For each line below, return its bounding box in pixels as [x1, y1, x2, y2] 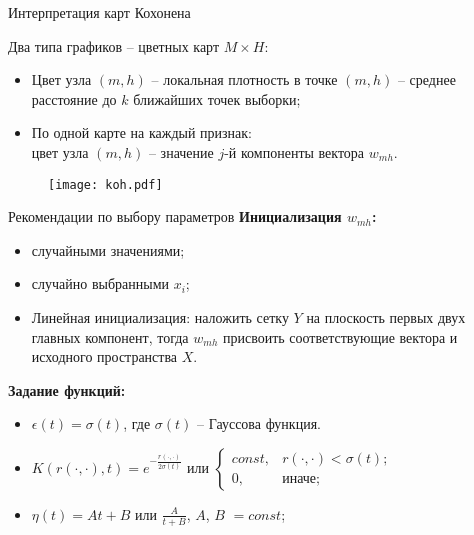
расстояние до [31, 88, 117, 109]
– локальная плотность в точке [151, 69, 338, 90]
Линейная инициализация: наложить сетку [31, 307, 289, 327]
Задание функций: [8, 379, 126, 400]
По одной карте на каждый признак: [31, 122, 252, 143]
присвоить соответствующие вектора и [222, 326, 458, 347]
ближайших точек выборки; [133, 88, 301, 109]
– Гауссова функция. [197, 413, 321, 434]
